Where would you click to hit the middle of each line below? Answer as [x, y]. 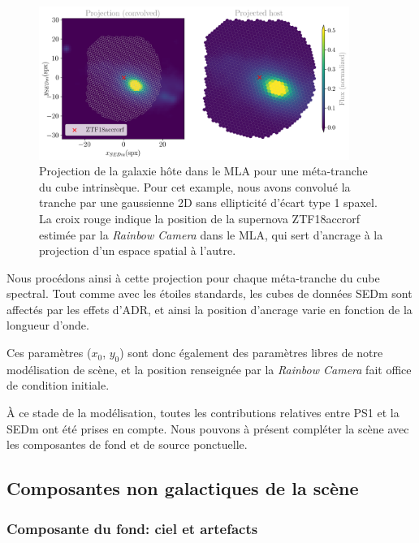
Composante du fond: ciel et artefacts [132, 528]
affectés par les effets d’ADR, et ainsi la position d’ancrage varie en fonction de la [209, 309]
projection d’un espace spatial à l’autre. [138, 250]
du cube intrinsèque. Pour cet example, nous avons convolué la [195, 186]
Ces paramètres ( [49, 353]
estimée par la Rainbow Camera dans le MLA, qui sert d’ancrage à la [211, 234]
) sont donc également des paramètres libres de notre [251, 353]
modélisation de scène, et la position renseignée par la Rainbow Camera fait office [209, 369]
